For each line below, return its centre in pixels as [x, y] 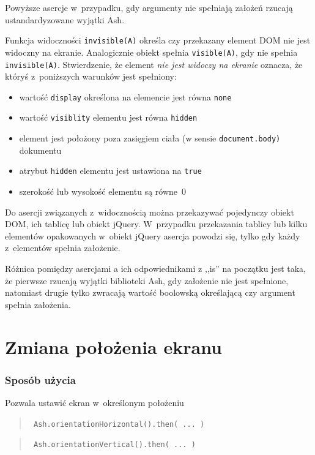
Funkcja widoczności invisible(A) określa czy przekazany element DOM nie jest [158, 40]
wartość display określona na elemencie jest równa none [125, 96]
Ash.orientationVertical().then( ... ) [114, 445]
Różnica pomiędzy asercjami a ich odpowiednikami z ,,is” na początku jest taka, [155, 268]
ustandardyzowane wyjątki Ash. [65, 19]
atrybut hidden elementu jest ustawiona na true [110, 171]
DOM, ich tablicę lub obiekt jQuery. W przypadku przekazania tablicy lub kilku [156, 224]
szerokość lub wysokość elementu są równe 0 [103, 191]
